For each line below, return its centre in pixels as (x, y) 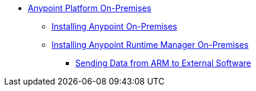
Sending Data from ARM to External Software (163, 63)
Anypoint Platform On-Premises (90, 8)
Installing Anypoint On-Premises (114, 26)
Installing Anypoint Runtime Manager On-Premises (150, 45)
